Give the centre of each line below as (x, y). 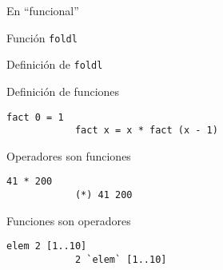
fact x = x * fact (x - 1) (146, 131)
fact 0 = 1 (35, 117)
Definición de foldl (55, 64)
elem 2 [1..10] (47, 246)
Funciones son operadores (69, 220)
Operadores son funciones (69, 155)
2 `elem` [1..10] (121, 259)
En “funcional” (43, 10)
